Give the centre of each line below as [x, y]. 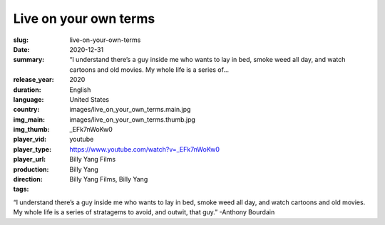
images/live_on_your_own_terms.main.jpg [130, 110]
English [80, 90]
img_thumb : [31, 130]
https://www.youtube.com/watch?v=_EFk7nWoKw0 [145, 149]
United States [89, 99]
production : [31, 169]
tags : [21, 189]
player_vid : [30, 140]
